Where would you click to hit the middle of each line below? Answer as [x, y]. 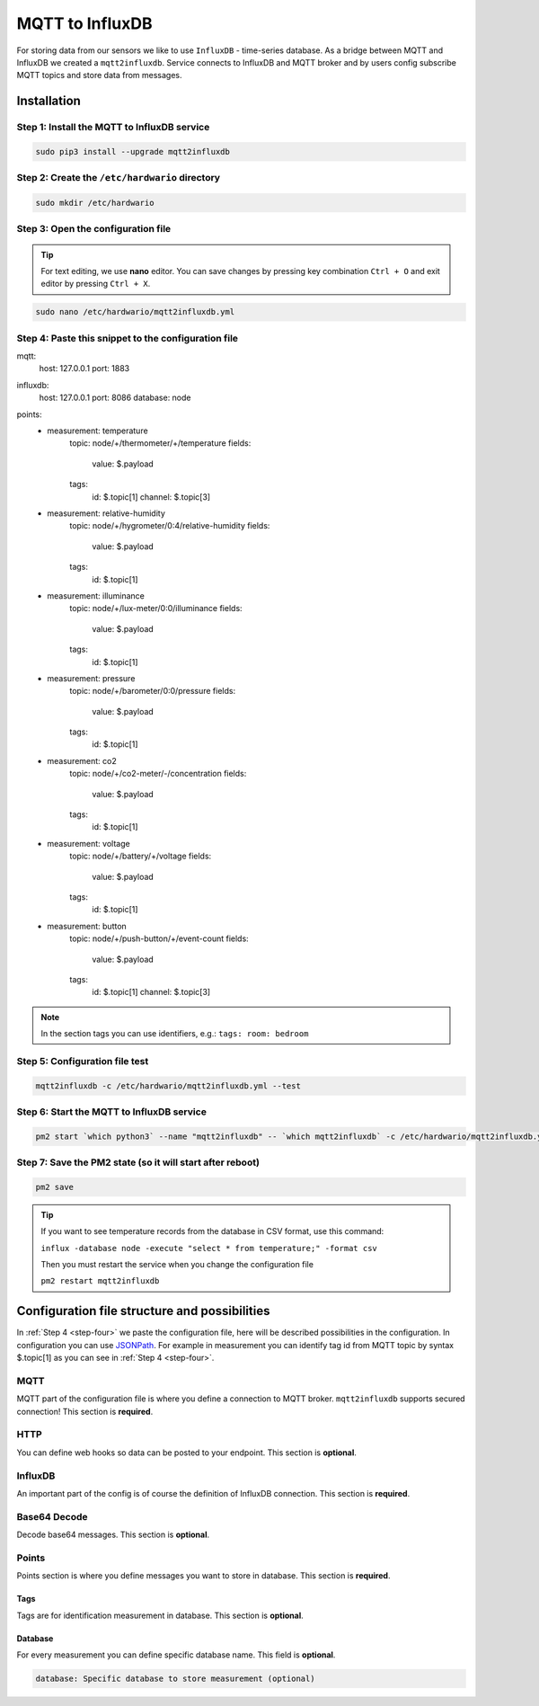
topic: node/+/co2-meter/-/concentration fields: [158, 774]
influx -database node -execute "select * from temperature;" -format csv [209, 1248]
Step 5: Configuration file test [83, 1061]
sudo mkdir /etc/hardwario [95, 203]
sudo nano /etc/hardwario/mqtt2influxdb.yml [135, 312]
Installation [49, 101]
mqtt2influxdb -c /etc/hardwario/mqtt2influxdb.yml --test [168, 1086]
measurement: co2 [82, 760]
